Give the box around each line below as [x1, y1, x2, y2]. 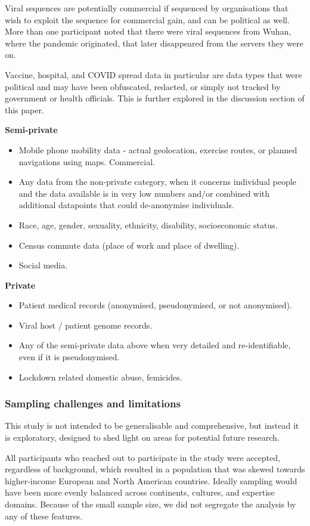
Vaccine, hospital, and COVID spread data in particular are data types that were [5, 68, 302, 81]
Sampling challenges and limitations [5, 396, 181, 411]
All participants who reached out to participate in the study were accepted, [5, 451, 280, 463]
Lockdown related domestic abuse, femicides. [18, 370, 182, 383]
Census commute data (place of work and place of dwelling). [18, 239, 240, 251]
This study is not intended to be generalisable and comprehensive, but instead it [5, 419, 299, 432]
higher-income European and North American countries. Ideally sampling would [5, 474, 297, 487]
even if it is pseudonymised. [18, 351, 120, 363]
